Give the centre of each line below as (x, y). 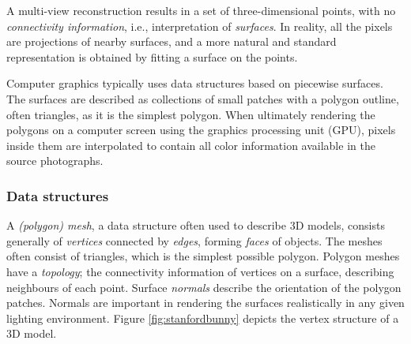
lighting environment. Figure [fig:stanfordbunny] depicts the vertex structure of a (203, 318)
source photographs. (55, 161)
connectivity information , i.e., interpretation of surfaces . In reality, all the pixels (200, 26)
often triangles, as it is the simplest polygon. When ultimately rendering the (191, 114)
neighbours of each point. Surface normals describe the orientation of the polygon (204, 287)
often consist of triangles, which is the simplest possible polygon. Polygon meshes (203, 256)
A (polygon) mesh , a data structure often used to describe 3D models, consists (196, 225)
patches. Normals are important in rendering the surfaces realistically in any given (205, 303)
